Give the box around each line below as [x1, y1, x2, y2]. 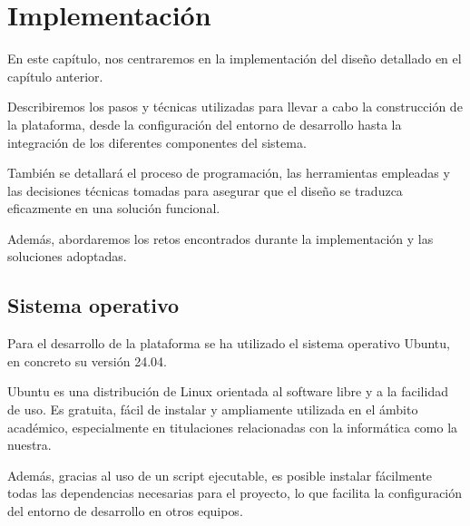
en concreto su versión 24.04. [7, 351, 167, 370]
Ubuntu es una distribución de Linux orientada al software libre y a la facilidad [7, 382, 448, 401]
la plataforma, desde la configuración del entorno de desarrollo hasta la [7, 114, 402, 133]
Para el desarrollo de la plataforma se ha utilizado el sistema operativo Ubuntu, [7, 334, 450, 353]
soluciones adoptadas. [7, 247, 127, 266]
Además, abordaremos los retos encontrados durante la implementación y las [7, 229, 434, 248]
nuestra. [7, 435, 52, 454]
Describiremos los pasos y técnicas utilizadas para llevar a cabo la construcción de [7, 97, 463, 116]
